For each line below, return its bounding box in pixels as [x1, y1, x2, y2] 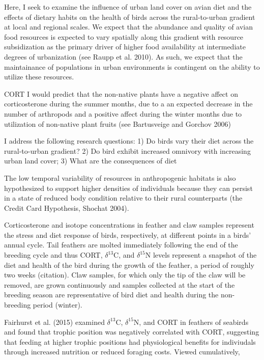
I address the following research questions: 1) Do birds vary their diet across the [4, 135, 254, 146]
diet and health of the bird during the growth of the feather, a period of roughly [4, 259, 254, 270]
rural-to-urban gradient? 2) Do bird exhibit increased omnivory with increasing [4, 145, 251, 156]
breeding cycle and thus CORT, [4, 250, 103, 260]
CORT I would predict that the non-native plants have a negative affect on [4, 88, 238, 99]
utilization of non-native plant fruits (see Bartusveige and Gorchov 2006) [4, 118, 231, 129]
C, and [113, 250, 135, 260]
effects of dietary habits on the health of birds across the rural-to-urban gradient [4, 11, 255, 22]
